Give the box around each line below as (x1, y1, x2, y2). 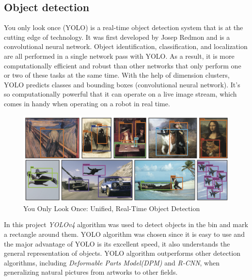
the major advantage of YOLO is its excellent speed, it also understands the (4, 238, 230, 248)
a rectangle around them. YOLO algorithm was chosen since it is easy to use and (4, 229, 245, 239)
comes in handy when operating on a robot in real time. (4, 98, 170, 108)
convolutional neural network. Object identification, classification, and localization (4, 41, 248, 51)
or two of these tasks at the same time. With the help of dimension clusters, (4, 70, 230, 80)
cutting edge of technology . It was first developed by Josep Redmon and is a (4, 32, 230, 42)
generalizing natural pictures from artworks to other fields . (4, 267, 178, 277)
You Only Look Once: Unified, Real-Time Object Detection (23, 203, 200, 213)
